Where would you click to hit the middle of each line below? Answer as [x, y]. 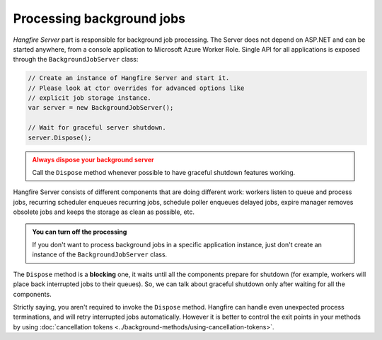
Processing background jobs [99, 18]
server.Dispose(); [60, 137]
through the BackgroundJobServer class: [76, 59]
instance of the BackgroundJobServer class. [100, 254]
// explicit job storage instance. [89, 98]
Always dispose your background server [93, 159]
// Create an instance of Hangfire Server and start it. [129, 78]
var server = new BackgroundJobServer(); [101, 108]
